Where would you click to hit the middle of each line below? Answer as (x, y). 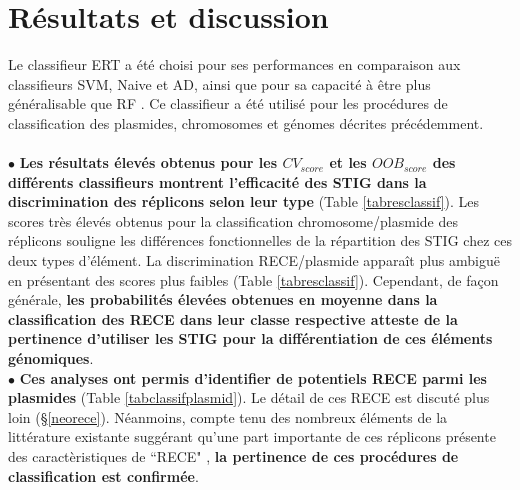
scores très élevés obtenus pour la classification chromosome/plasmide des (233, 220)
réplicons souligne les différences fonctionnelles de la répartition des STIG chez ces (260, 240)
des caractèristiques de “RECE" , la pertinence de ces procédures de (233, 456)
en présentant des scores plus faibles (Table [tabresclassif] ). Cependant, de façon (253, 279)
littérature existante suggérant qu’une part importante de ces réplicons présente (252, 436)
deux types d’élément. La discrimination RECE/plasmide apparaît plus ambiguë (254, 260)
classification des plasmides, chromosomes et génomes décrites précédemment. (246, 122)
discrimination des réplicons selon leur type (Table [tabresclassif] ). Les (244, 201)
